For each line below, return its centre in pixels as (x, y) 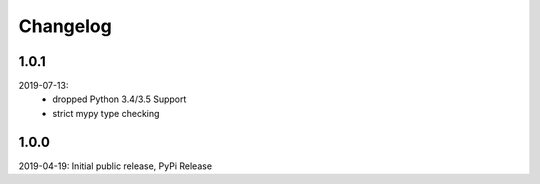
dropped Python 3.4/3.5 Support (119, 99)
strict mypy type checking (106, 113)
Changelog (65, 26)
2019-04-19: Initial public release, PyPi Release (115, 166)
